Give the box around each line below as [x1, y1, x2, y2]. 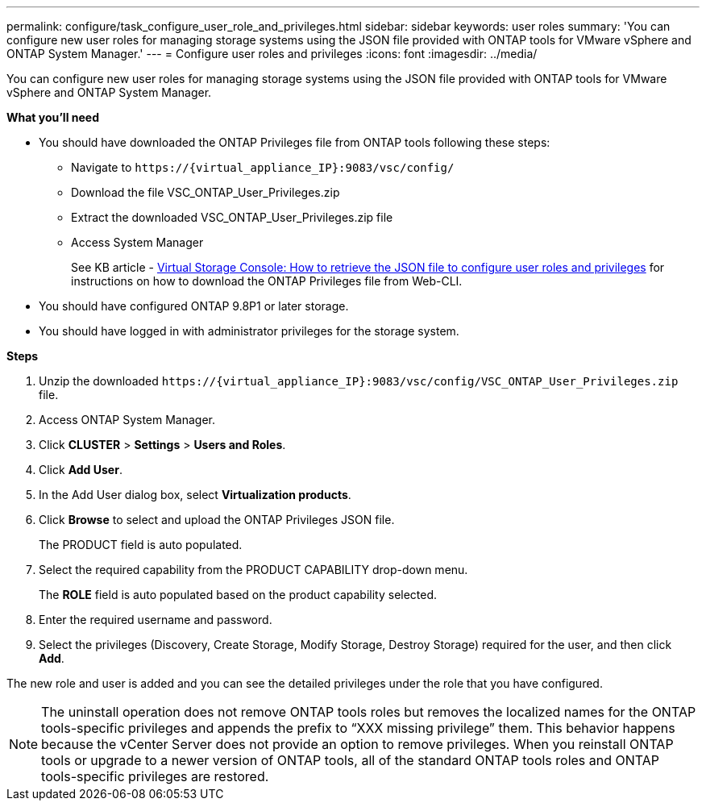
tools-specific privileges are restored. [41, 768, 269, 784]
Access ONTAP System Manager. [39, 413, 216, 426]
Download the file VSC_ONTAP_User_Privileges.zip [71, 185, 340, 199]
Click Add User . [39, 463, 123, 476]
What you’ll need [6, 110, 99, 124]
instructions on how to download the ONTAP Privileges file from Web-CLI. [71, 274, 463, 288]
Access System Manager [71, 235, 204, 249]
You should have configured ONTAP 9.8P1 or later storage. [39, 299, 349, 313]
